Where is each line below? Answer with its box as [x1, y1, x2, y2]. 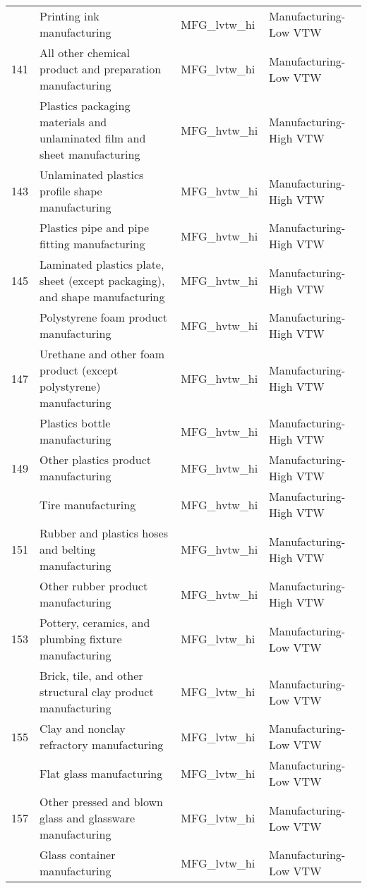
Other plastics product [40, 451, 152, 468]
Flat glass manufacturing [40, 765, 163, 781]
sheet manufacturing [40, 146, 140, 162]
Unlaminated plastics [40, 166, 144, 183]
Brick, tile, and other [40, 667, 143, 683]
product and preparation [40, 61, 162, 77]
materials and [40, 114, 107, 130]
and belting [40, 541, 96, 557]
